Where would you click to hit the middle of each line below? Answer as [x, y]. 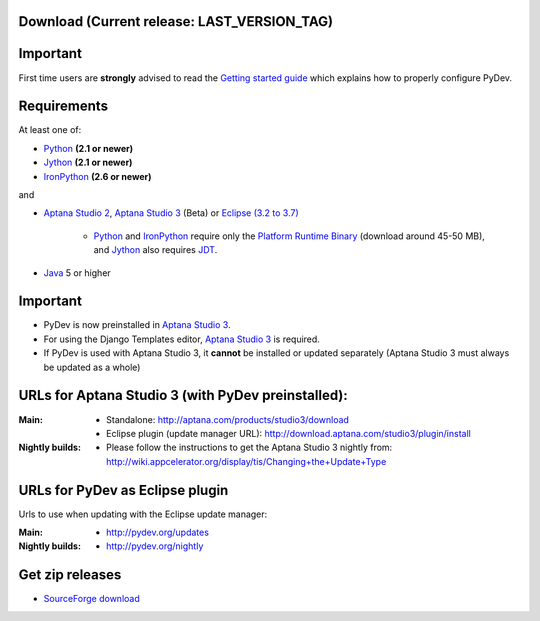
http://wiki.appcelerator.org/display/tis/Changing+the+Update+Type [246, 461]
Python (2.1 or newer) [88, 148]
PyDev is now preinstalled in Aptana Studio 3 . [137, 325]
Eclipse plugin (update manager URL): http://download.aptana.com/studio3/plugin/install [289, 433]
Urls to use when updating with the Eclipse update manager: [143, 514]
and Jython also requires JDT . [155, 250]
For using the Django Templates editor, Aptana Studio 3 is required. [181, 339]
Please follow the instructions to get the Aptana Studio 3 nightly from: [249, 447]
